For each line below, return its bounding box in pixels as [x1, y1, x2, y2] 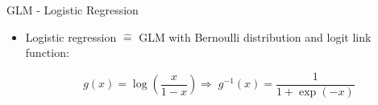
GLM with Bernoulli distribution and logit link [139, 28, 372, 45]
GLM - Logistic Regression [6, 2, 139, 18]
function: [25, 44, 69, 61]
